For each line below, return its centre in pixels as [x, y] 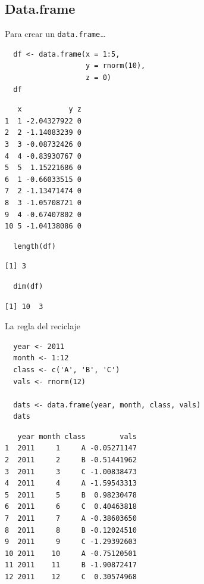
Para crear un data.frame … [55, 34]
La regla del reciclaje [43, 326]
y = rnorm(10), [116, 66]
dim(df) [28, 286]
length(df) [34, 246]
